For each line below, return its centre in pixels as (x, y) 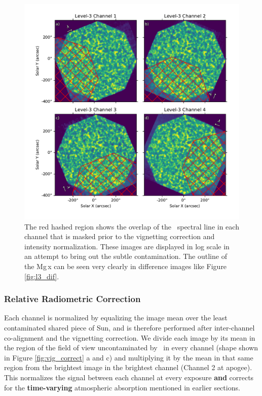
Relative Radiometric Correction (72, 299)
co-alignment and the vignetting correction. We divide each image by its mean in (130, 337)
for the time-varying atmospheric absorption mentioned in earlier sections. (122, 387)
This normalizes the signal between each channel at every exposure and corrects (129, 377)
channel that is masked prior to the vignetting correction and (120, 236)
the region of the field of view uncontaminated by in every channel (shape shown (131, 348)
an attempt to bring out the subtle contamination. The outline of (126, 256)
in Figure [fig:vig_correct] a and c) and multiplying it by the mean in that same (129, 357)
